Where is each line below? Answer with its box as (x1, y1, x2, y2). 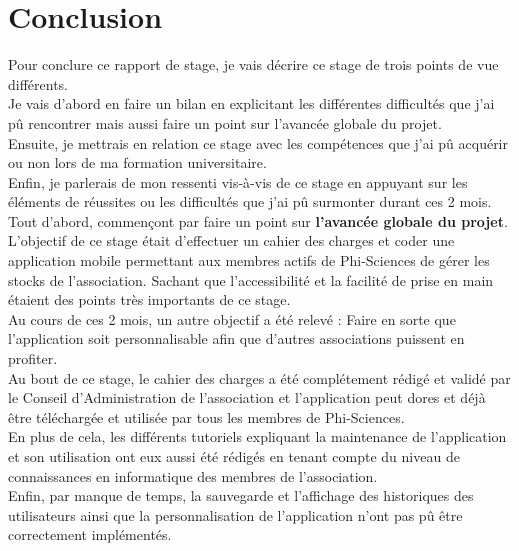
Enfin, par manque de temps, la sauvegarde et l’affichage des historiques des (8, 485, 474, 506)
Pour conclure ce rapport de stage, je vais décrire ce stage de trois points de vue (8, 54, 499, 75)
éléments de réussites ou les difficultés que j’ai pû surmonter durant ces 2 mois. (8, 191, 492, 212)
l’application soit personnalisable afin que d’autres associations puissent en (8, 328, 465, 349)
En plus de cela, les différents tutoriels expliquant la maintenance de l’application (8, 426, 507, 447)
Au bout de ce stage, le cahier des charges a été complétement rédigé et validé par (8, 367, 511, 388)
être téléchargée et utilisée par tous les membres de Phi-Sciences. (8, 406, 405, 427)
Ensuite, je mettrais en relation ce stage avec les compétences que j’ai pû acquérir (8, 132, 508, 153)
